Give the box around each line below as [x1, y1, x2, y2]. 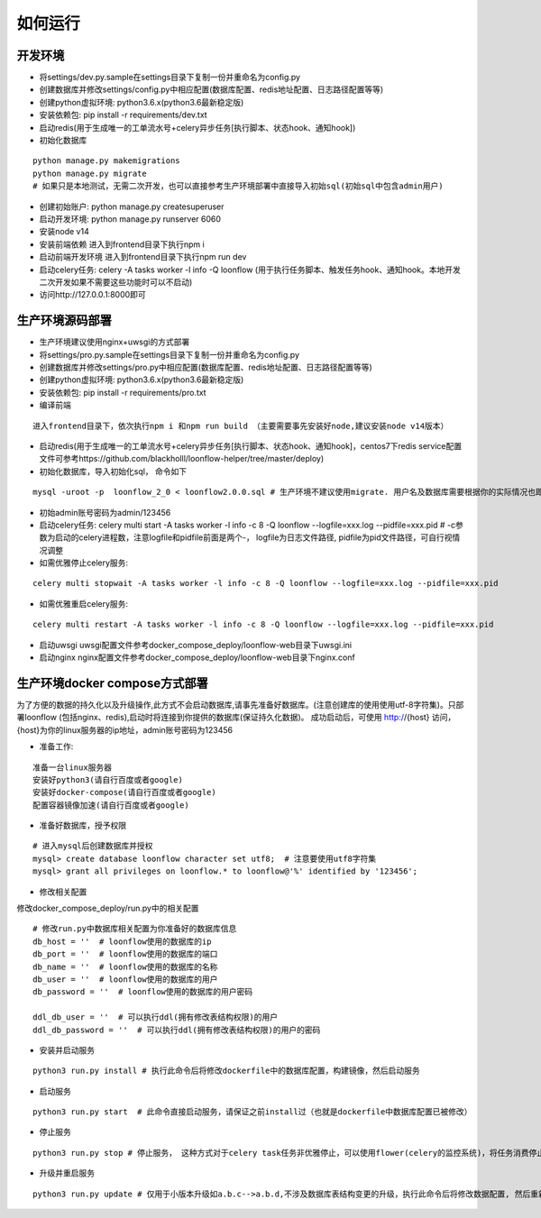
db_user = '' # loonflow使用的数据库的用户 [32, 974, 218, 984]
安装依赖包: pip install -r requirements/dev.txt [39, 109, 207, 121]
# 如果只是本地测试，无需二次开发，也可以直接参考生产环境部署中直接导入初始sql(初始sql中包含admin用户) [32, 181, 444, 191]
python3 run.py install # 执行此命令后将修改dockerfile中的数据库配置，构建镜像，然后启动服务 [32, 1066, 421, 1076]
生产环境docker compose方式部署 [16, 675, 209, 691]
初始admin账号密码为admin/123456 [39, 507, 171, 517]
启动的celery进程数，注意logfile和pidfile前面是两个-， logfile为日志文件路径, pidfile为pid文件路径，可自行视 [54, 532, 453, 543]
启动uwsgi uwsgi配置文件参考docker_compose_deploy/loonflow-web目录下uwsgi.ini [39, 639, 352, 650]
